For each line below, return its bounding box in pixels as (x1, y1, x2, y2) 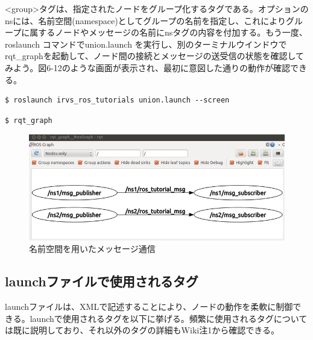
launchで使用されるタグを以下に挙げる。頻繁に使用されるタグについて (30, 312, 308, 324)
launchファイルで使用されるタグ (5, 272, 198, 291)
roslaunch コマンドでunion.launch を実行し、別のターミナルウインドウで (5, 37, 287, 50)
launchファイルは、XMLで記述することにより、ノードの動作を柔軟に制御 (5, 300, 293, 313)
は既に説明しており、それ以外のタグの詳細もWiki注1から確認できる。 (5, 324, 279, 336)
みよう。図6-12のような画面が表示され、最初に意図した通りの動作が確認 (5, 61, 290, 74)
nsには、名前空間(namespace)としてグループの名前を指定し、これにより (5, 14, 286, 27)
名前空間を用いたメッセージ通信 (29, 242, 156, 255)
